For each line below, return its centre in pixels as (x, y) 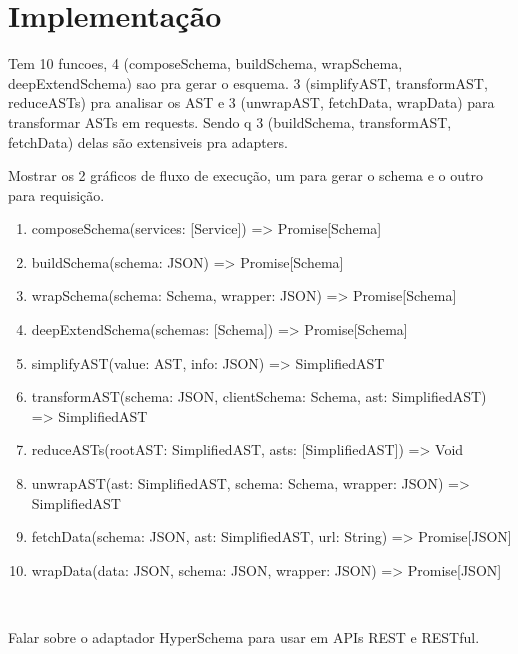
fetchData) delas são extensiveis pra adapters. (148, 141)
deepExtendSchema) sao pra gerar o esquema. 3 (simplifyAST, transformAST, (248, 82)
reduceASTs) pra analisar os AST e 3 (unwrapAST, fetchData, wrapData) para (251, 102)
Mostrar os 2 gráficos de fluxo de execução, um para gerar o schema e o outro (245, 175)
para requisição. (56, 194)
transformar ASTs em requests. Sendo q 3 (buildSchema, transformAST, (230, 121)
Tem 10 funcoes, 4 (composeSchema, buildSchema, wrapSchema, (205, 63)
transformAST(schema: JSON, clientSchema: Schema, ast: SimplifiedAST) (259, 396)
